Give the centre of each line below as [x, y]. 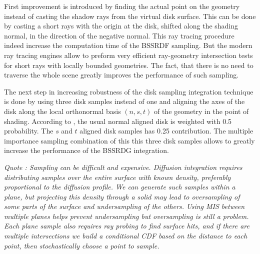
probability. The [29, 131]
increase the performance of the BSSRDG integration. [86, 150]
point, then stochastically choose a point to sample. [82, 245]
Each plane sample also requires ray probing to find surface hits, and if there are [127, 226]
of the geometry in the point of [201, 111]
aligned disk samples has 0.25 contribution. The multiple [166, 131]
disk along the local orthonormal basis [62, 111]
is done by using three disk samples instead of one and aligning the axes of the [124, 101]
